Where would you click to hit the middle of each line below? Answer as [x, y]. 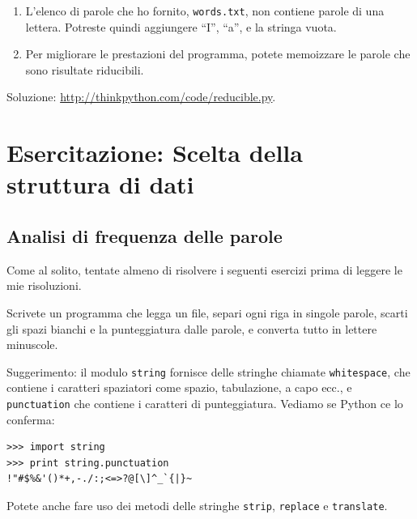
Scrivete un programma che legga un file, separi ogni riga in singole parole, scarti [207, 312]
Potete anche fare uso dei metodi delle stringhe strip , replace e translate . [197, 506]
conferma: [31, 419]
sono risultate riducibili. [85, 69]
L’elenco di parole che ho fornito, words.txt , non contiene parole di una [205, 11]
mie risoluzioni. [44, 285]
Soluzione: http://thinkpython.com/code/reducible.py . [141, 97]
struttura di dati [100, 184]
